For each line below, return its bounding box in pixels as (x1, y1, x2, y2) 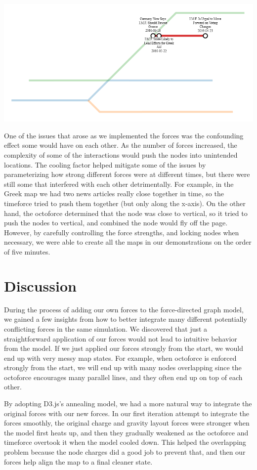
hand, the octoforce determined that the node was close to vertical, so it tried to (4, 208, 248, 218)
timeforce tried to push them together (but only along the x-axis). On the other (4, 198, 246, 209)
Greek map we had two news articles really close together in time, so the (4, 188, 224, 199)
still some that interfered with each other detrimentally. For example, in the (4, 178, 234, 189)
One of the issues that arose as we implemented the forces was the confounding (4, 130, 244, 140)
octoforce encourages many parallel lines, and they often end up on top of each (4, 372, 243, 382)
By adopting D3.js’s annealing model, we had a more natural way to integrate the (4, 398, 252, 409)
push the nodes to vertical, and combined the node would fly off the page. (4, 217, 228, 228)
